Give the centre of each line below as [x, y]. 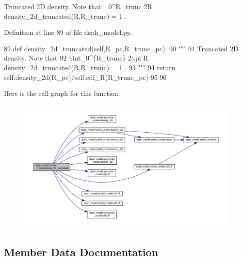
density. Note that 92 [35, 58]
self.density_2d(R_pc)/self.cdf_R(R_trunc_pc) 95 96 [85, 77]
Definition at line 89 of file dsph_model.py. [68, 32]
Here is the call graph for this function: [62, 93]
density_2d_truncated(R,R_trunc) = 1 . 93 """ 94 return [90, 67]
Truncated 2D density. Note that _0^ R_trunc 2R [78, 6]
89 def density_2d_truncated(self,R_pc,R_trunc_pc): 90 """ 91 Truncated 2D [121, 48]
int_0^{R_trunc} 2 [102, 58]
